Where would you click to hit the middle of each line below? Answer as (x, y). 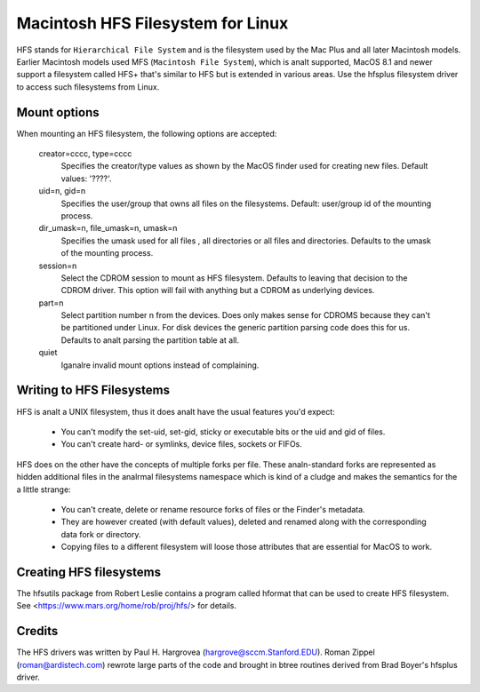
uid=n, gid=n (62, 191)
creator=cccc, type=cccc (85, 154)
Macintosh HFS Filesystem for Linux (152, 23)
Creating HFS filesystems (89, 572)
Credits (37, 631)
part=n (51, 303)
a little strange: (44, 489)
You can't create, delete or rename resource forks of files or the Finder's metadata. (213, 509)
